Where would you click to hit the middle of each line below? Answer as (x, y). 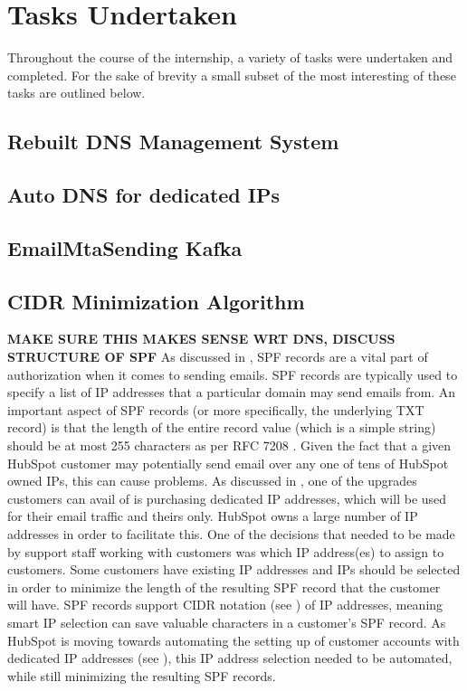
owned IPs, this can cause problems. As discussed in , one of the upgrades (212, 481)
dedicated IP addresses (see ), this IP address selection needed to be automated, (230, 658)
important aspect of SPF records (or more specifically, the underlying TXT (216, 409)
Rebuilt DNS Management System (173, 142)
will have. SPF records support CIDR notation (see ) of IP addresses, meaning (225, 605)
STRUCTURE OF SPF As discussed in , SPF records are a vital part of (218, 357)
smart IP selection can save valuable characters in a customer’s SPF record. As (227, 622)
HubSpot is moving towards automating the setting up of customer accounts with (233, 640)
